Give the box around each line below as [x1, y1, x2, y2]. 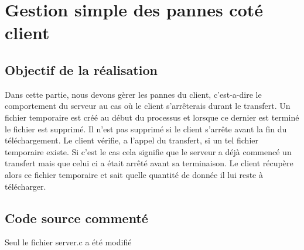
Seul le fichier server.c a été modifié [5, 236, 132, 248]
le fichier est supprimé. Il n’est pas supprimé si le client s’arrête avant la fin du [5, 122, 287, 135]
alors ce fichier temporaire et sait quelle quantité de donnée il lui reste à [5, 168, 263, 180]
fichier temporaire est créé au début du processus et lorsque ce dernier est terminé [5, 111, 299, 123]
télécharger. [5, 180, 46, 192]
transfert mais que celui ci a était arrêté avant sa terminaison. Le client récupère [5, 157, 293, 169]
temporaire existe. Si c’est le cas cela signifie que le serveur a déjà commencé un [5, 145, 292, 157]
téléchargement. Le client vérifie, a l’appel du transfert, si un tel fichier [5, 134, 258, 146]
